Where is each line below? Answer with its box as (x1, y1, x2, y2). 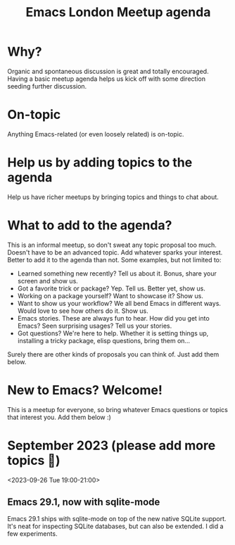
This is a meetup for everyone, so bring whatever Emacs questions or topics (7, 405, 229, 413)
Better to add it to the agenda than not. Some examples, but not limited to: (7, 255, 222, 264)
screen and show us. (17, 276, 79, 285)
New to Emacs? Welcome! (7, 382, 163, 398)
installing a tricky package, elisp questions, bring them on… (17, 336, 191, 345)
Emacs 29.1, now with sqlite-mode (7, 496, 160, 508)
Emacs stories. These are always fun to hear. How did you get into (17, 314, 210, 322)
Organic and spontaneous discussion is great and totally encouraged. (7, 67, 209, 75)
